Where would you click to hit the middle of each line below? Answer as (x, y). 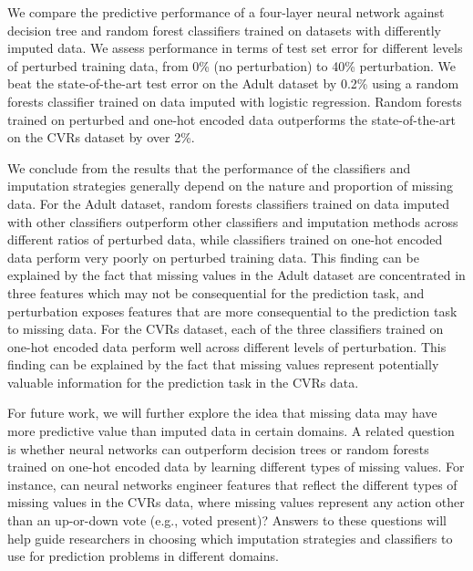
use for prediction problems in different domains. (143, 556)
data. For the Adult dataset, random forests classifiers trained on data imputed (229, 203)
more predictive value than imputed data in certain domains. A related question (231, 431)
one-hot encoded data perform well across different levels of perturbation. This (227, 346)
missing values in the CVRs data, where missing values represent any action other (236, 502)
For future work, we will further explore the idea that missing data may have (222, 413)
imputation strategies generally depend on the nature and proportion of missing (231, 186)
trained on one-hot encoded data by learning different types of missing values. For (236, 467)
